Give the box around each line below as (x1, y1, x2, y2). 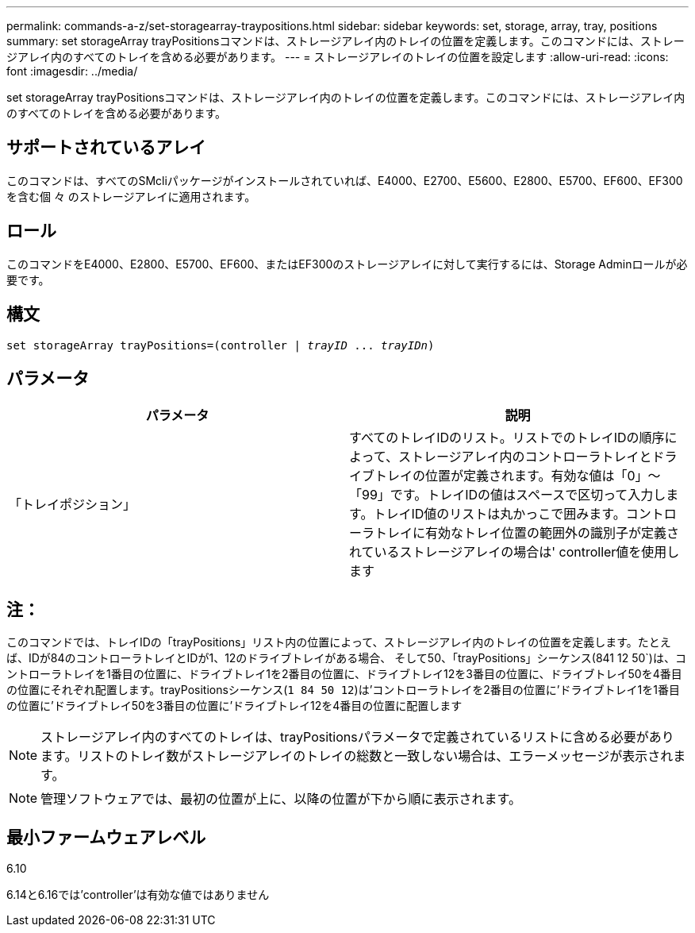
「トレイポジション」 (9, 496, 136, 513)
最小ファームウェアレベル (6, 827, 206, 847)
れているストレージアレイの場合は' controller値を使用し (349, 544, 680, 561)
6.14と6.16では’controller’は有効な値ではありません (6, 888, 270, 902)
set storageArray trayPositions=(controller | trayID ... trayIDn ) (6, 338, 435, 352)
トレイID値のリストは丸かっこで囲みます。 (373, 506, 626, 522)
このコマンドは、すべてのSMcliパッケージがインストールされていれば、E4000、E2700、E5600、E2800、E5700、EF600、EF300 (6, 173, 683, 187)
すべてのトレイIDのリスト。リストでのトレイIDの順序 (349, 430, 665, 446)
